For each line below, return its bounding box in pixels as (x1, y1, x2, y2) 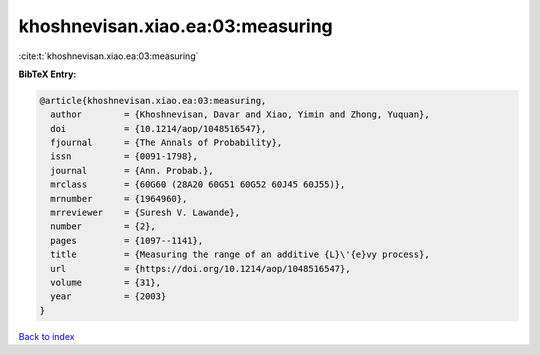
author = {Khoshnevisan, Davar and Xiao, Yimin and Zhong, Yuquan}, (50, 109, 430, 120)
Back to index (18, 330, 75, 342)
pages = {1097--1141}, (50, 235, 204, 246)
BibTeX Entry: (18, 68, 77, 80)
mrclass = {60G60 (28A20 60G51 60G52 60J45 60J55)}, (50, 179, 346, 190)
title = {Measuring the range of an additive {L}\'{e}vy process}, (50, 249, 430, 260)
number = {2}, (50, 221, 157, 232)
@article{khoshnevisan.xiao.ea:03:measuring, (39, 95, 267, 106)
